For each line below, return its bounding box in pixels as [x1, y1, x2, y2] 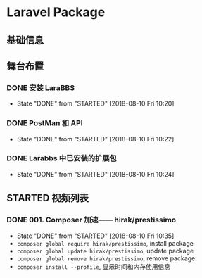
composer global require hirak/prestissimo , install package [16, 239, 194, 247]
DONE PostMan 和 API [6, 118, 83, 128]
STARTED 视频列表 [6, 192, 89, 204]
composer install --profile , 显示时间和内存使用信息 [16, 262, 170, 271]
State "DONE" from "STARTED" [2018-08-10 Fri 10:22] [16, 134, 175, 143]
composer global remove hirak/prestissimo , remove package [16, 254, 196, 263]
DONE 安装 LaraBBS [6, 82, 75, 92]
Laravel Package [6, 4, 106, 20]
